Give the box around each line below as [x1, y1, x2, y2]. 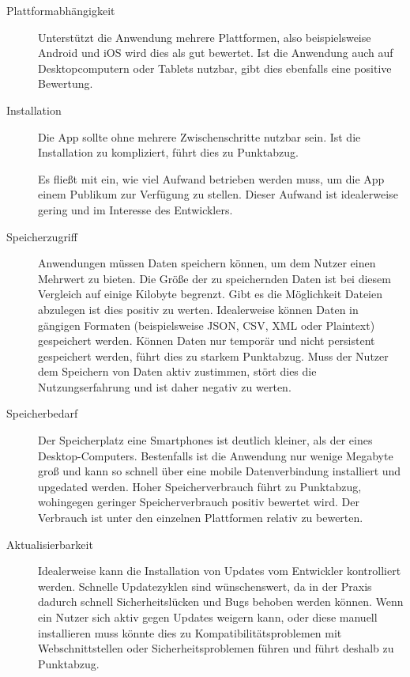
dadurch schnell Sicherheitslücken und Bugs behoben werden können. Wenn [38, 593, 404, 610]
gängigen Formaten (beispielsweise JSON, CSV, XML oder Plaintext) [38, 316, 375, 333]
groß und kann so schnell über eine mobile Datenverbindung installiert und [38, 463, 401, 479]
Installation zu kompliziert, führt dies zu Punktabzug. [38, 144, 299, 161]
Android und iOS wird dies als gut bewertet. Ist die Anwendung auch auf [38, 44, 393, 61]
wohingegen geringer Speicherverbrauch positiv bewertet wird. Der [38, 494, 359, 510]
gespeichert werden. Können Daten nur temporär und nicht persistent [38, 332, 375, 349]
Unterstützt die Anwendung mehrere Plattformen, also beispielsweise [38, 28, 371, 45]
